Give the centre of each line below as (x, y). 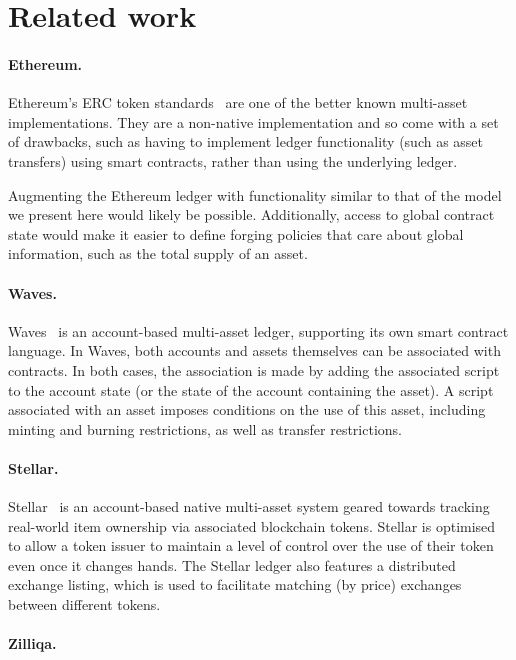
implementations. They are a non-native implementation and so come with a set (253, 121)
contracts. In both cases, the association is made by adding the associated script (254, 369)
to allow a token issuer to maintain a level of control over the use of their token (251, 545)
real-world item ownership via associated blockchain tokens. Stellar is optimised (252, 525)
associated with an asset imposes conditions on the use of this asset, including (247, 409)
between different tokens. (84, 604)
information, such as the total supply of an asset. (158, 253)
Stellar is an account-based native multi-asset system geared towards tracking (249, 506)
